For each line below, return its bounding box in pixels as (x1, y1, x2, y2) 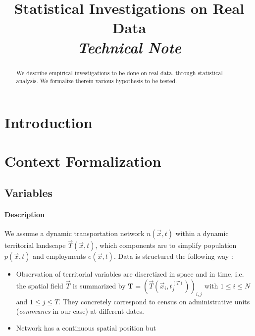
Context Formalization (4, 151, 161, 171)
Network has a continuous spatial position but (16, 322, 156, 333)
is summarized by (72, 280, 126, 290)
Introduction (4, 112, 93, 132)
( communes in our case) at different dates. (16, 306, 144, 316)
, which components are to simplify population (95, 240, 237, 250)
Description (4, 209, 45, 219)
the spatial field (16, 280, 63, 290)
